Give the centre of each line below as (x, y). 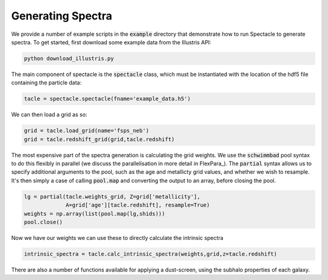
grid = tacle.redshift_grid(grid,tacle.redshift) (99, 139)
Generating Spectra (62, 16)
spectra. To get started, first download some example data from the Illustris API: (111, 42)
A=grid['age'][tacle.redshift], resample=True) (138, 205)
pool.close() (43, 222)
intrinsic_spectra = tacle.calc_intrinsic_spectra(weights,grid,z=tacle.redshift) (151, 254)
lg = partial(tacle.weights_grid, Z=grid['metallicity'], (112, 196)
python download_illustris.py (69, 58)
